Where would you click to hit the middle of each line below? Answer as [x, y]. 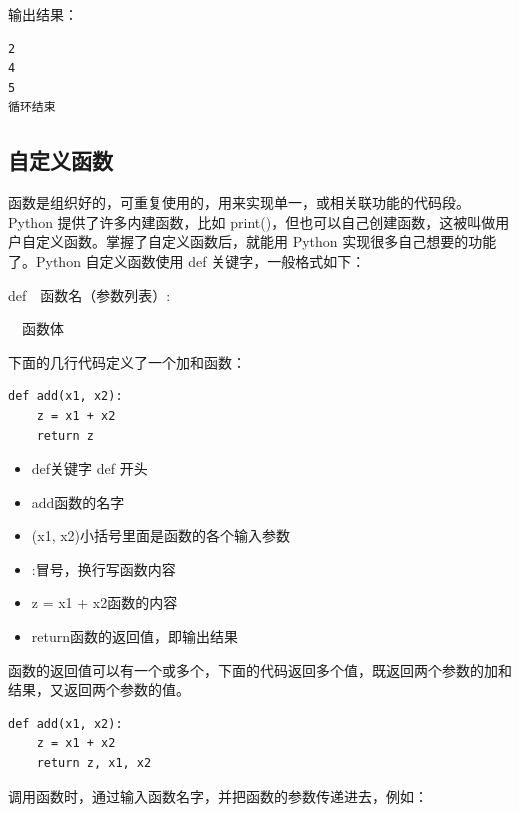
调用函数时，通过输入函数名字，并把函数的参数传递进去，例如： [218, 795]
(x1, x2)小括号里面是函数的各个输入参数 [161, 535]
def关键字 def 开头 [89, 468]
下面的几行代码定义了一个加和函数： [127, 361]
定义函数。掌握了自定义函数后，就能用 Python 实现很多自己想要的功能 [266, 241]
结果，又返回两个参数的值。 [99, 689]
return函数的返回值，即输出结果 [135, 636]
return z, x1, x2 [94, 763]
